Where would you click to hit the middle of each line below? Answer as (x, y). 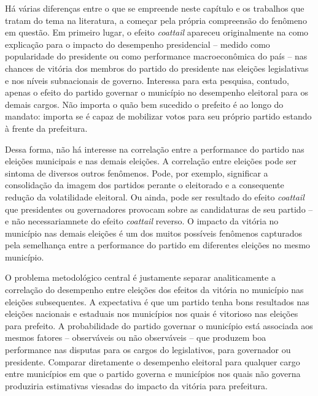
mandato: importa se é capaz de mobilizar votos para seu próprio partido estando (158, 116)
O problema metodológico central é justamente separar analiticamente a (140, 277)
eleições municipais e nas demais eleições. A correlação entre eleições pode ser (151, 161)
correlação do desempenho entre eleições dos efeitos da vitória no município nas (154, 290)
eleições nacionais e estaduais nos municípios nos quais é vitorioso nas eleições (152, 314)
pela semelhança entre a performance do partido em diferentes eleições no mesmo (158, 245)
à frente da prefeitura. (46, 128)
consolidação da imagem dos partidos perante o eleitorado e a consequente (145, 185)
